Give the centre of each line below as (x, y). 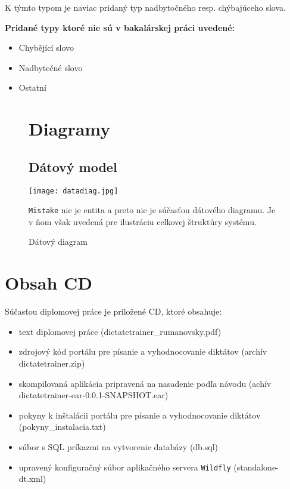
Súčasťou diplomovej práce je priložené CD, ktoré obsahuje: (113, 311)
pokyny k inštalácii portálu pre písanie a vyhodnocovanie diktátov (140, 415)
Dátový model (73, 166)
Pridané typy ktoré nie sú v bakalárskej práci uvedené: (120, 27)
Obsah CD (49, 283)
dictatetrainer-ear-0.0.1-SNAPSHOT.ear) (93, 395)
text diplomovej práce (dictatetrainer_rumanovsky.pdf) (120, 331)
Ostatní (32, 87)
